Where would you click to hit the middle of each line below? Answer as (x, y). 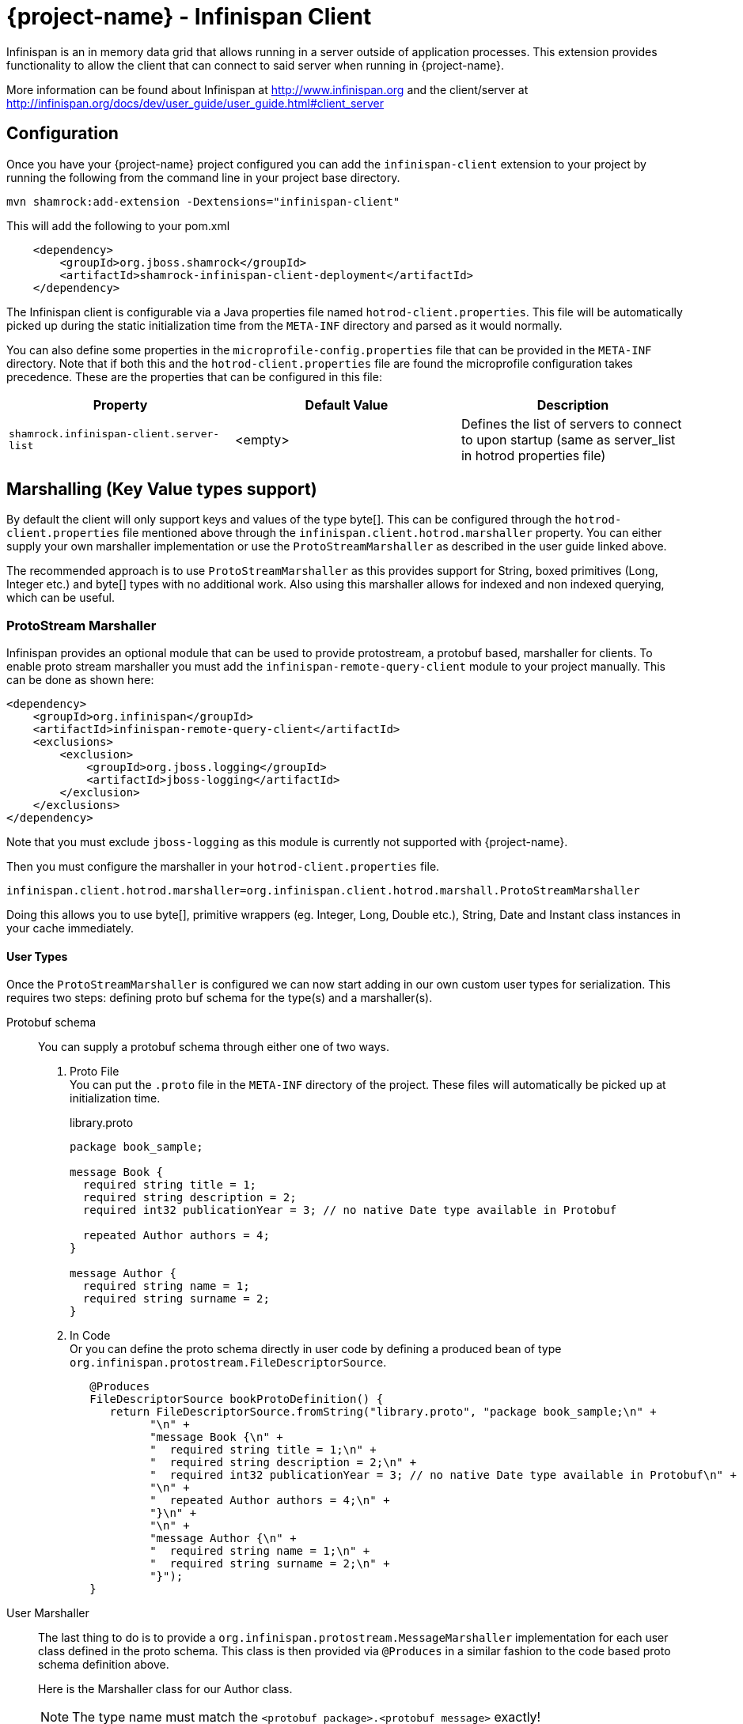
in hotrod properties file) (533, 455)
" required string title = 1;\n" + (263, 1450)
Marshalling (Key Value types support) (162, 490)
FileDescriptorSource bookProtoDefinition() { (237, 1399)
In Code (90, 1336)
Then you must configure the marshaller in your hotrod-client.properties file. (223, 867)
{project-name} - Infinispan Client (189, 17)
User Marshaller (48, 1613)
